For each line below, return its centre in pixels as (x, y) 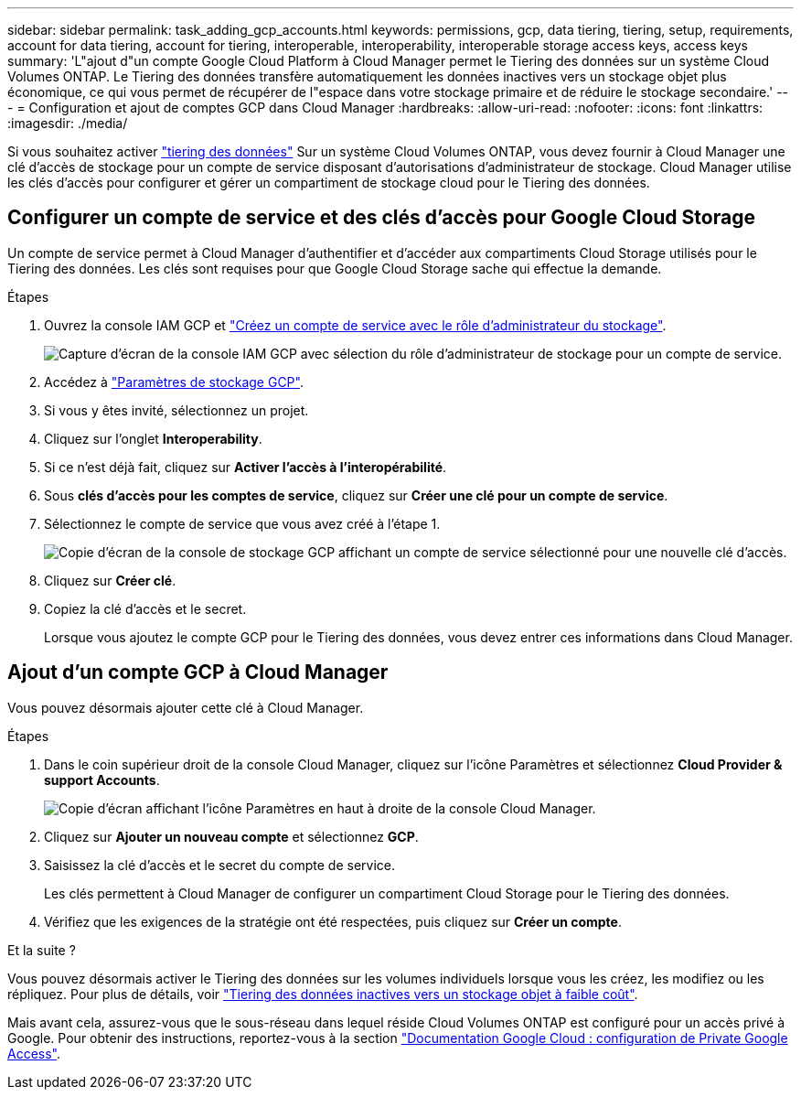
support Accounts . (102, 780)
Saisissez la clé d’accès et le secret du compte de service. (220, 865)
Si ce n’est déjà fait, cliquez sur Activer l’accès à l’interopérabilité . (246, 467)
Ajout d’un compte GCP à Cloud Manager (198, 672)
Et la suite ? (42, 950)
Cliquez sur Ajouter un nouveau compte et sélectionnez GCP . (231, 836)
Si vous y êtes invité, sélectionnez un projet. (176, 410)
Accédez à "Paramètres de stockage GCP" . (174, 382)
